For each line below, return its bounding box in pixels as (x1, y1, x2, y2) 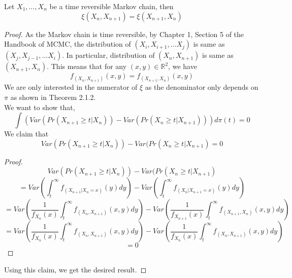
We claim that (4, 128, 49, 139)
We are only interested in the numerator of (4, 82, 138, 92)
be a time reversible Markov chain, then (49, 1, 174, 11)
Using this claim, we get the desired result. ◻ (4, 264, 147, 274)
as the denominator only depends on (145, 82, 258, 92)
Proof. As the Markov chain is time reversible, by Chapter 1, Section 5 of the (4, 28, 244, 39)
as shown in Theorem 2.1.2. (10, 91, 96, 102)
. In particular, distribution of (62, 50, 155, 60)
